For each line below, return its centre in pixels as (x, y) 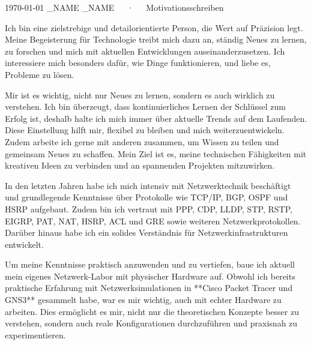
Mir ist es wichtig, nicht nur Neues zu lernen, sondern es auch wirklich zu (140, 94)
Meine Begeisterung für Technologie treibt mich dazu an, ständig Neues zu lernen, (156, 39)
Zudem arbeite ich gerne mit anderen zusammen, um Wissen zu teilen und (142, 141)
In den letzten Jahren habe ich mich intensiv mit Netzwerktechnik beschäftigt (148, 185)
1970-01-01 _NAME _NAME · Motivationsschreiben (114, 7)
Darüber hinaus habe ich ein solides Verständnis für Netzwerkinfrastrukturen (146, 232)
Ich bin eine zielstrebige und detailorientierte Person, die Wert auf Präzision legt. (154, 27)
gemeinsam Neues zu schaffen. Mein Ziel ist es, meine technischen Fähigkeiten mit (156, 153)
